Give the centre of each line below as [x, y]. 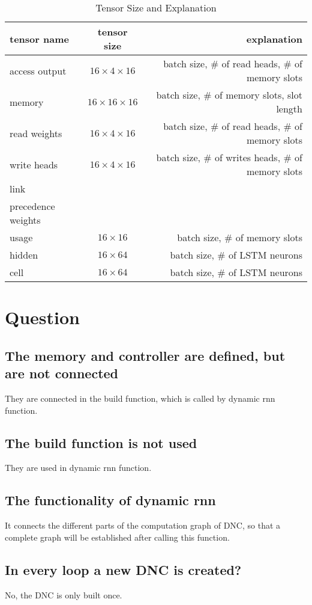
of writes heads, [247, 157]
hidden [24, 255]
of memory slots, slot [258, 95]
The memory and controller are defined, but [145, 355]
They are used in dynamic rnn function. [78, 468]
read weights [36, 133]
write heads [34, 164]
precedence [32, 206]
